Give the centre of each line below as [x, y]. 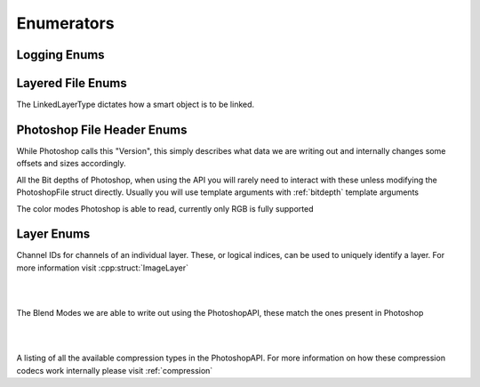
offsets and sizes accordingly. [71, 164]
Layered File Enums [72, 83]
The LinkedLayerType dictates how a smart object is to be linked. [136, 105]
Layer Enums [53, 234]
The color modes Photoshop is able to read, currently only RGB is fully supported [165, 208]
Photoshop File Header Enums [102, 129]
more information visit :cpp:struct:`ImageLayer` [102, 268]
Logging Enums [61, 55]
